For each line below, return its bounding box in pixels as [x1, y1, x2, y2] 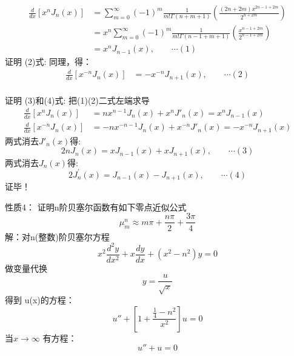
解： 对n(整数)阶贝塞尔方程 [5, 230, 110, 243]
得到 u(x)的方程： [5, 294, 75, 306]
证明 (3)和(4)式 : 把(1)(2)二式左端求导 [5, 93, 150, 106]
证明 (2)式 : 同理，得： [5, 55, 92, 68]
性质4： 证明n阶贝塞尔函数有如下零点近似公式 [5, 200, 187, 213]
